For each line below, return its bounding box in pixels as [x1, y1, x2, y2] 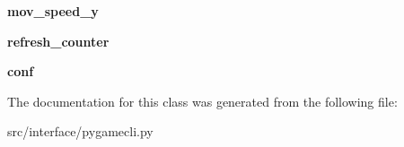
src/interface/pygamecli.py [7, 122, 154, 141]
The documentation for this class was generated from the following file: [7, 91, 398, 110]
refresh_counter [7, 31, 110, 50]
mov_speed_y [7, 2, 99, 20]
